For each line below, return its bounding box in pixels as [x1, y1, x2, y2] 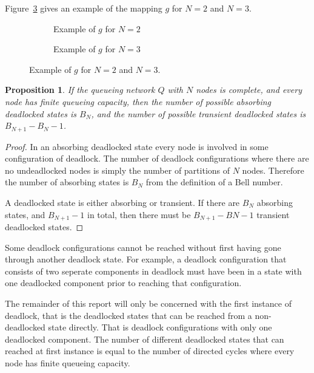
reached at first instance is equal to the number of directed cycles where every [5, 344, 295, 357]
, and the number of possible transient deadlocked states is [91, 107, 306, 120]
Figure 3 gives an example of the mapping [5, 2, 162, 14]
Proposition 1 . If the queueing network [5, 83, 155, 96]
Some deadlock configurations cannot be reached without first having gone [5, 241, 281, 253]
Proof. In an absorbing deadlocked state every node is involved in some [5, 140, 269, 152]
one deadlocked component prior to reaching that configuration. [5, 276, 242, 289]
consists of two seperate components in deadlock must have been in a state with [5, 264, 302, 277]
